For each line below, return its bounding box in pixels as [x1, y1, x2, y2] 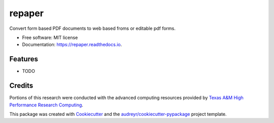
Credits [9, 81, 33, 90]
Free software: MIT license [22, 34, 78, 40]
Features [9, 55, 38, 63]
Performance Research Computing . [9, 102, 84, 108]
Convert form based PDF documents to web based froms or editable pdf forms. [9, 25, 176, 31]
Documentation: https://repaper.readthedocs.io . [22, 42, 122, 48]
